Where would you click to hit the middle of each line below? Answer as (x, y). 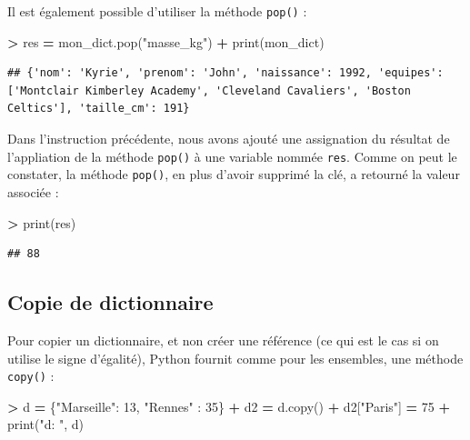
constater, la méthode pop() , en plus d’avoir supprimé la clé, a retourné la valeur (234, 174)
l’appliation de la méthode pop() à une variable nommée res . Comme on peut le (232, 156)
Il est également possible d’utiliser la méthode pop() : (157, 11)
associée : (33, 191)
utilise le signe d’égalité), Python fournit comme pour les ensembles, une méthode (235, 358)
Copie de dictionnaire (110, 302)
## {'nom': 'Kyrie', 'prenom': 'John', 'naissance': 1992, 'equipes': (225, 73)
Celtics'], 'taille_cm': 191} (99, 109)
